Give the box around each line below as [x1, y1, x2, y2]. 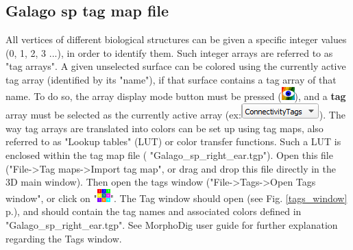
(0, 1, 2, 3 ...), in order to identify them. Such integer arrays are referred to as [5, 45, 333, 60]
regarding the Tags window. [5, 231, 122, 245]
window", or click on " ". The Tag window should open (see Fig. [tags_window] [5, 190, 348, 205]
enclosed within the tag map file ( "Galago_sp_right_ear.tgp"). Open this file [5, 147, 333, 162]
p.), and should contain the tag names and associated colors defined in [5, 204, 302, 218]
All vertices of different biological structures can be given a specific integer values [5, 32, 347, 47]
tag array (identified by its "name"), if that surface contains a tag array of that [5, 72, 337, 86]
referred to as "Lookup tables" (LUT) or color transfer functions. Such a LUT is [5, 134, 341, 149]
